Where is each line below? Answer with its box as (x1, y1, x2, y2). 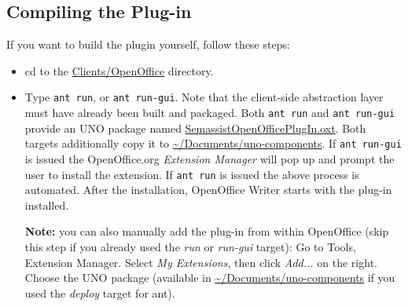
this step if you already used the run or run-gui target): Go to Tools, (24, 238, 356, 254)
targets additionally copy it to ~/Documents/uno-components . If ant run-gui (24, 135, 402, 152)
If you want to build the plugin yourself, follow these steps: (6, 36, 290, 53)
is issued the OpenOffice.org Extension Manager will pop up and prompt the (24, 150, 395, 166)
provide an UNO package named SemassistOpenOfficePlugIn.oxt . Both (24, 119, 366, 136)
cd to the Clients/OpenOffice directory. (24, 62, 214, 79)
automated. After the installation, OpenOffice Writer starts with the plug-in (24, 181, 392, 198)
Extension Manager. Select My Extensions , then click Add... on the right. (24, 254, 377, 270)
